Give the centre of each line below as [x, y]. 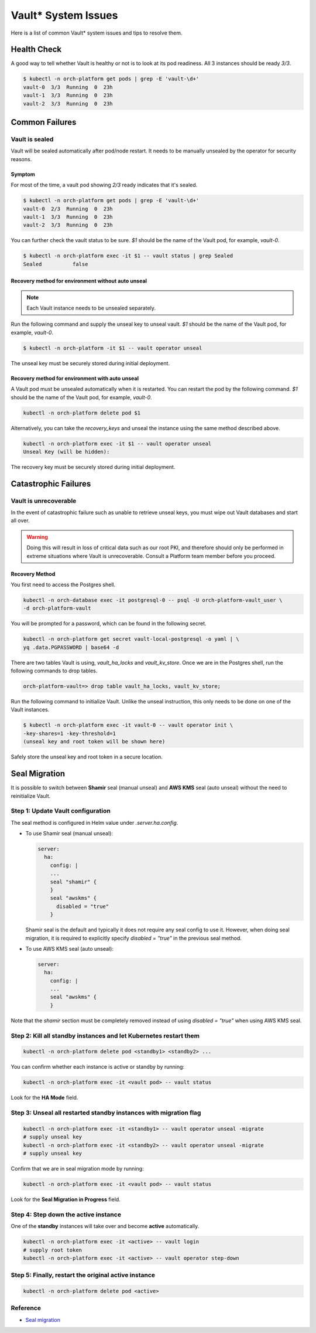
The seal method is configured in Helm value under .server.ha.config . [95, 822]
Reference [26, 1308]
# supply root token [52, 1250]
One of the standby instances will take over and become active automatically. [105, 1226]
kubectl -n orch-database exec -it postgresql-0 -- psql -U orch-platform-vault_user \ [153, 600]
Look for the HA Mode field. [44, 1098]
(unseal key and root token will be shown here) [94, 742]
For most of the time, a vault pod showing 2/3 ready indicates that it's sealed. [104, 185]
